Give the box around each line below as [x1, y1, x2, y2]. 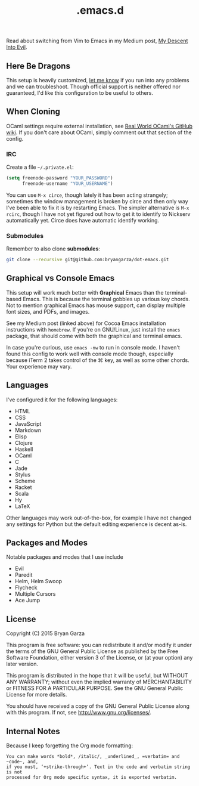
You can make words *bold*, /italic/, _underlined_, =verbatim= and [6, 754, 180, 760]
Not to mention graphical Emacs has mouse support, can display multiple [6, 302, 186, 309]
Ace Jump [14, 597, 41, 604]
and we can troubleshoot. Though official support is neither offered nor [6, 83, 181, 90]
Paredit [14, 571, 33, 578]
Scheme [14, 477, 36, 484]
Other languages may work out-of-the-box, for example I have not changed [6, 514, 192, 521]
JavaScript [14, 420, 42, 427]
